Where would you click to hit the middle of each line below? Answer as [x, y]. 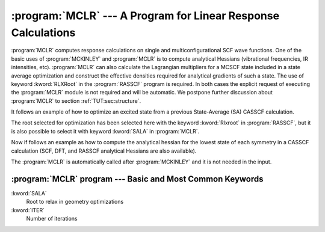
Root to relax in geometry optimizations [75, 202]
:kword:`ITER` [28, 210]
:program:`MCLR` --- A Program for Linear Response [145, 16]
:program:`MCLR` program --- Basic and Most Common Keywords [138, 179]
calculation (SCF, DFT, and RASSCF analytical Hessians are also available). [104, 151]
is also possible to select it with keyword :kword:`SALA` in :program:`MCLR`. [105, 131]
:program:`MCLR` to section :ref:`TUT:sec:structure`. [76, 101]
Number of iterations [52, 219]
